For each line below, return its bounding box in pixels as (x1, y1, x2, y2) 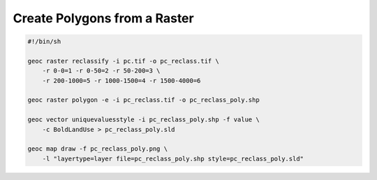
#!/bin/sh (27, 38, 61, 45)
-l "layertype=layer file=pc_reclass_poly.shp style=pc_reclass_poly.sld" (42, 154, 304, 163)
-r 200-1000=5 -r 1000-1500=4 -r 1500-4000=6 (42, 77, 201, 84)
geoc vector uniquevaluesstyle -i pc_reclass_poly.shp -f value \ (27, 116, 260, 123)
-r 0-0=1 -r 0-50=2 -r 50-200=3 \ (42, 67, 161, 75)
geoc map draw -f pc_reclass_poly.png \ (27, 145, 168, 153)
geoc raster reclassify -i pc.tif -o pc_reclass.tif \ (27, 57, 219, 65)
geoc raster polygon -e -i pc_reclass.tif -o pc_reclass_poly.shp (27, 96, 260, 104)
